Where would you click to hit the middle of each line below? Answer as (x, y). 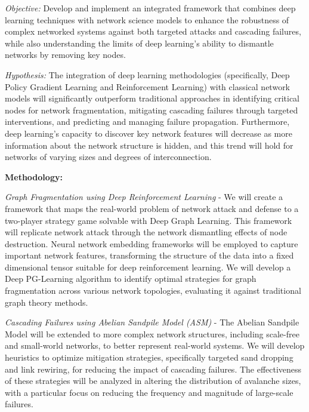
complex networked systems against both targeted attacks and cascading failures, (153, 31)
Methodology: (34, 176)
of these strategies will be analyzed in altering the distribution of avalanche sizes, (153, 381)
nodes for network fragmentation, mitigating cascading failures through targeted (152, 110)
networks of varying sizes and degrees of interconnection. (108, 157)
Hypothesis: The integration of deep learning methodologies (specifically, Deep (147, 74)
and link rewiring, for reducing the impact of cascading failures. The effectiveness (153, 369)
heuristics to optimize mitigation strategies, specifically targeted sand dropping (149, 357)
